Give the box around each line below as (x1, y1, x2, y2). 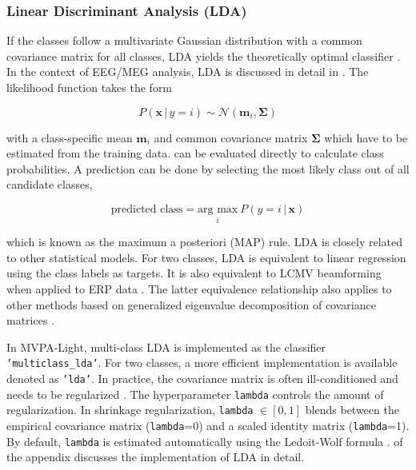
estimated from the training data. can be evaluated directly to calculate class (6, 145, 384, 161)
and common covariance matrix (154, 129, 308, 145)
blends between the (305, 401, 399, 418)
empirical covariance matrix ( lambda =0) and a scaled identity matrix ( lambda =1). (6, 416, 410, 433)
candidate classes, (6, 176, 93, 193)
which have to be (324, 129, 408, 145)
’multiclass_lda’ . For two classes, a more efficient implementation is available (6, 354, 398, 371)
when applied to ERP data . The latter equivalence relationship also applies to (6, 280, 392, 297)
